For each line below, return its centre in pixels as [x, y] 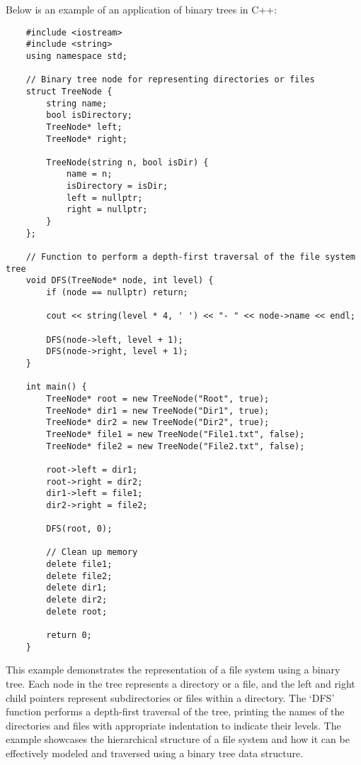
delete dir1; [77, 588]
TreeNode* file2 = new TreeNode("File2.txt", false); [176, 446]
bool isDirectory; [89, 115]
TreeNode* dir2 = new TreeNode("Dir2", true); [158, 423]
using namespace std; [76, 56]
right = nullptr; [107, 210]
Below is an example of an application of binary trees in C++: [142, 9]
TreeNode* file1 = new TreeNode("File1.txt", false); [176, 434]
